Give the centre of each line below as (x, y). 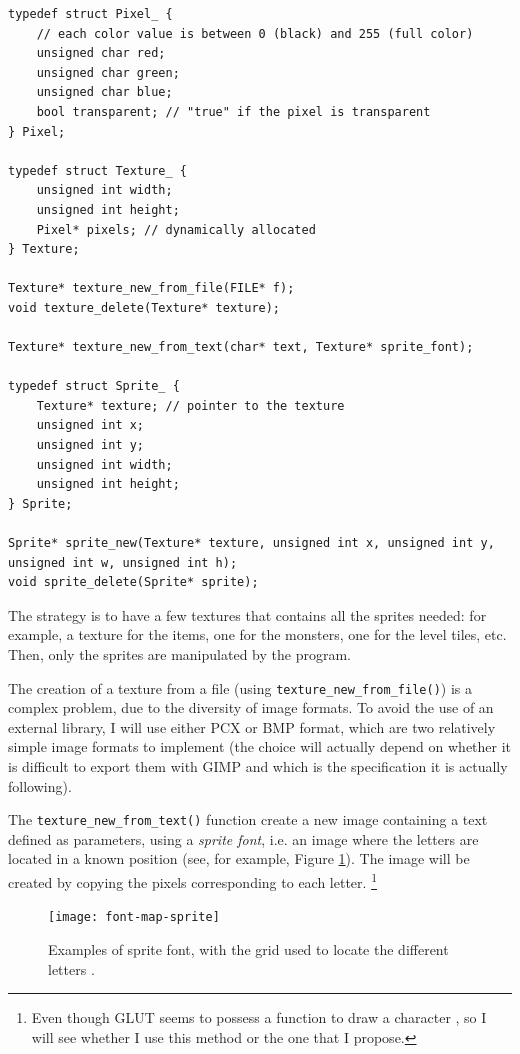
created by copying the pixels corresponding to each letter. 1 (192, 880)
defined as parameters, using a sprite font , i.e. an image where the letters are (243, 838)
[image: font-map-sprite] (134, 917)
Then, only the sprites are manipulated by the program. (179, 654)
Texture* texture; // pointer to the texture (190, 405)
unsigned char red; (101, 53)
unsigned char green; (108, 72)
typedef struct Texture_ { (97, 170)
